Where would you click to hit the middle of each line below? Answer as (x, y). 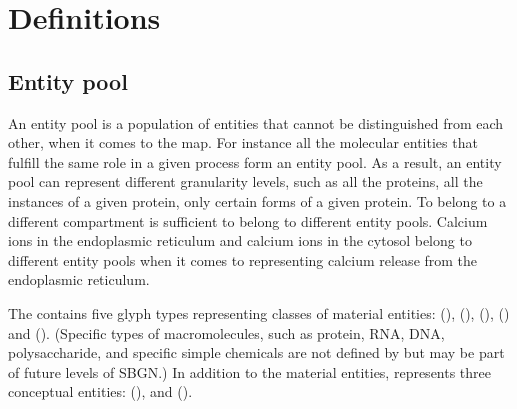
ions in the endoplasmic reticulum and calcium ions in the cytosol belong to (240, 240)
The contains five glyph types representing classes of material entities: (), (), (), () (259, 312)
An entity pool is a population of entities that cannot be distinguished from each (256, 122)
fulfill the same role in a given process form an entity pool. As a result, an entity (255, 161)
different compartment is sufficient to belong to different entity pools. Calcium (248, 220)
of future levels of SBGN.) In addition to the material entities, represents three (250, 371)
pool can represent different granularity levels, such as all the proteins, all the (245, 181)
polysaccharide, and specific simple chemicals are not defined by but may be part (256, 352)
